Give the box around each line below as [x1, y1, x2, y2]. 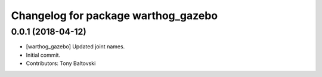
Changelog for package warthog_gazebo [11, 9, 218, 22]
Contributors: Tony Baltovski [26, 60, 96, 67]
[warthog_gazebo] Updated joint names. [26, 43, 125, 50]
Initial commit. [26, 51, 61, 58]
